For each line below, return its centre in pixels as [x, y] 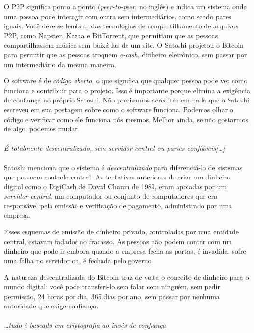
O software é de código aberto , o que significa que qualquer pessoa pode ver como [126, 81]
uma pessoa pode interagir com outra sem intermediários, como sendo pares [118, 16]
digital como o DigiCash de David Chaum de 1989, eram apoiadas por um [115, 186]
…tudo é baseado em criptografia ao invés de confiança [85, 325]
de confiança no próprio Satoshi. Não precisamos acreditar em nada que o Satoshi [127, 100]
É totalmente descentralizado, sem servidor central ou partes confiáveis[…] [114, 148]
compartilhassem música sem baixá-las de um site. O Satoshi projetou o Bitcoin [124, 45]
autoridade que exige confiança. [51, 306]
